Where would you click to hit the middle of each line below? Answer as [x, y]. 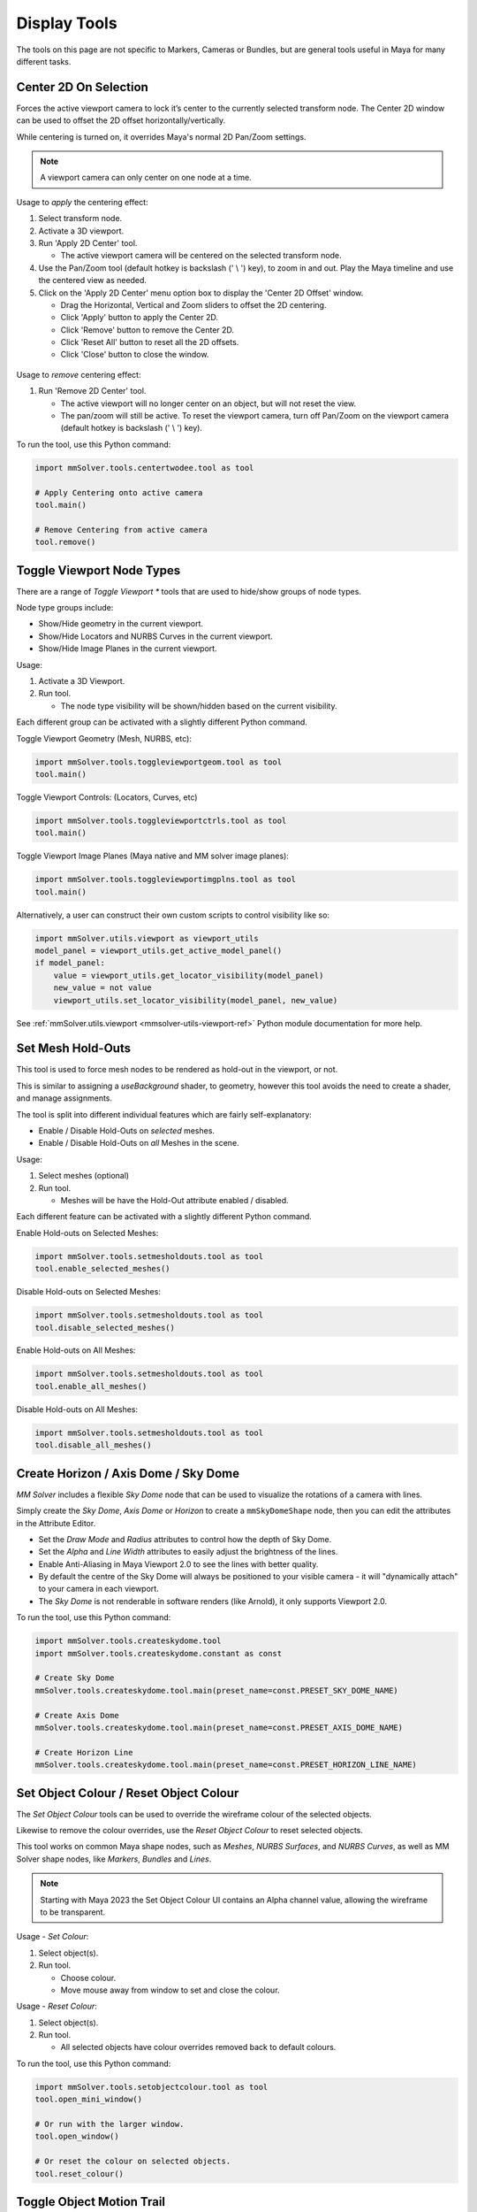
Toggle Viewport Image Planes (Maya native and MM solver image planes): [152, 856]
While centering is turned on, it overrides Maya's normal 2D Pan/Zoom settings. [161, 136]
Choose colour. [88, 1978]
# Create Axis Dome [77, 1715]
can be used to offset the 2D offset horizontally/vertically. [121, 120]
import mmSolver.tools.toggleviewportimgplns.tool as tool [165, 879]
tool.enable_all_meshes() [91, 1386]
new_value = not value [102, 988]
